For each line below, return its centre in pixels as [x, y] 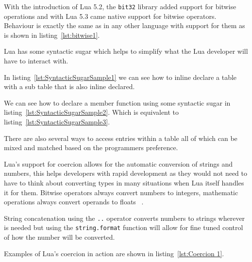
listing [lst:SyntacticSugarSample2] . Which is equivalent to [92, 112]
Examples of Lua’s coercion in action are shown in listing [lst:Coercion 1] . [114, 253]
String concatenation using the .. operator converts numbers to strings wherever [125, 218]
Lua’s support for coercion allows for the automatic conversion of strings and [118, 163]
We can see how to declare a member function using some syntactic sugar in [117, 102]
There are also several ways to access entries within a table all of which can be [121, 138]
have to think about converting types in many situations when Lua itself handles [124, 182]
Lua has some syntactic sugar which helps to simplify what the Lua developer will [126, 51]
